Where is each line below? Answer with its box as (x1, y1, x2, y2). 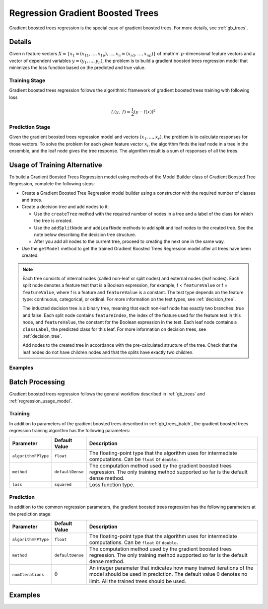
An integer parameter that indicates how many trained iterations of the (89, 564, 254, 571)
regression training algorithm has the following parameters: (9, 428, 130, 434)
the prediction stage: (9, 511, 52, 517)
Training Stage (9, 77, 46, 84)
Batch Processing (9, 378, 65, 386)
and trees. (21, 197, 43, 203)
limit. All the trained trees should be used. (89, 578, 186, 585)
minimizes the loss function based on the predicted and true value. (9, 65, 146, 71)
